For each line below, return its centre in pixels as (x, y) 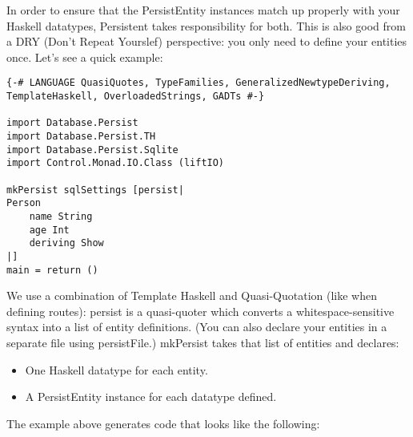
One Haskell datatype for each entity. (116, 369)
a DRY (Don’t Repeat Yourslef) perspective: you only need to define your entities (207, 41)
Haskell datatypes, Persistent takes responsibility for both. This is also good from (206, 25)
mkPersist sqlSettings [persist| (95, 190)
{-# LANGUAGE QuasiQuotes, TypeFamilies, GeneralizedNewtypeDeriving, (198, 83)
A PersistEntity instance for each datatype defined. (151, 397)
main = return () (52, 270)
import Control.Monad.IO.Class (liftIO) (116, 163)
